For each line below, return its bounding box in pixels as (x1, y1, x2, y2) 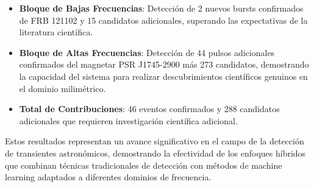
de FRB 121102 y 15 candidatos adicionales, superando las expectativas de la (19, 13, 308, 26)
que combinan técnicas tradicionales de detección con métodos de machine (5, 158, 282, 171)
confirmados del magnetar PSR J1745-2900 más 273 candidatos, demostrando (19, 58, 309, 71)
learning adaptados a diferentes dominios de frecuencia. (5, 171, 212, 183)
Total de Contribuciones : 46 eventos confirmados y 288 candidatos (19, 102, 280, 115)
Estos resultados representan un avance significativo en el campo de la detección (5, 135, 304, 147)
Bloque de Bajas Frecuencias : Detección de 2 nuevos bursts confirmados (19, 2, 304, 14)
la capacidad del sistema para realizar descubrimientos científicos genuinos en (19, 69, 308, 82)
